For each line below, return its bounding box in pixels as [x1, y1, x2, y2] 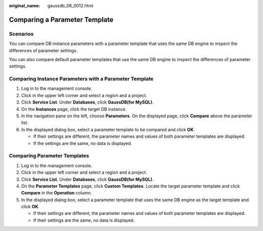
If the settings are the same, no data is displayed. [33, 140, 132, 146]
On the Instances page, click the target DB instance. [21, 106, 127, 112]
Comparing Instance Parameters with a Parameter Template [9, 76, 153, 83]
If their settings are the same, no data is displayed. [33, 217, 135, 223]
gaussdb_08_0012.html [47, 3, 94, 8]
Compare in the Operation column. [21, 190, 92, 196]
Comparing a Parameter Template [9, 15, 114, 24]
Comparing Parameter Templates [9, 152, 90, 159]
